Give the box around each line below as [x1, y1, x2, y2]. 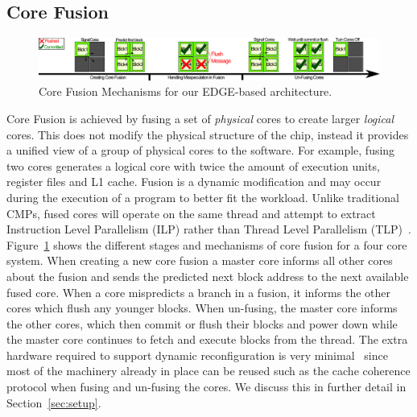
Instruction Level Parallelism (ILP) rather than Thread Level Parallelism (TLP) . [6, 221, 411, 237]
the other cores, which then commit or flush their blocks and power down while [6, 315, 398, 332]
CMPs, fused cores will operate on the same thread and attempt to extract [6, 204, 376, 221]
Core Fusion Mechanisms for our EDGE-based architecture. [39, 83, 332, 100]
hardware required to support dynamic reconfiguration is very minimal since [6, 346, 388, 363]
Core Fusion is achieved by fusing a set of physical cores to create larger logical [6, 109, 394, 126]
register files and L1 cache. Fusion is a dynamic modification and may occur [6, 173, 382, 190]
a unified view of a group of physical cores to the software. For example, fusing [6, 142, 395, 159]
